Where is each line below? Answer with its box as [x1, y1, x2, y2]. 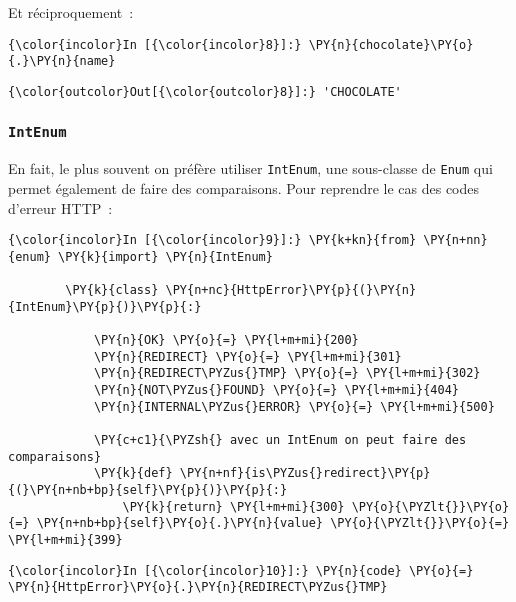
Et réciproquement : [8, 2, 134, 22]
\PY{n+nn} [423, 233, 488, 248]
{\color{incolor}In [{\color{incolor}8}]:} [8, 37, 302, 52]
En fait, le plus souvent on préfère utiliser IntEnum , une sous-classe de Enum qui [8, 158, 493, 179]
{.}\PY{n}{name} [8, 54, 116, 69]
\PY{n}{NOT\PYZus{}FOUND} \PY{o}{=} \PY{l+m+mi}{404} [93, 383, 460, 398]
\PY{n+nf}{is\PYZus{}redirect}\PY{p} [179, 466, 431, 481]
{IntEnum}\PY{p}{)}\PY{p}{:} [8, 299, 202, 314]
